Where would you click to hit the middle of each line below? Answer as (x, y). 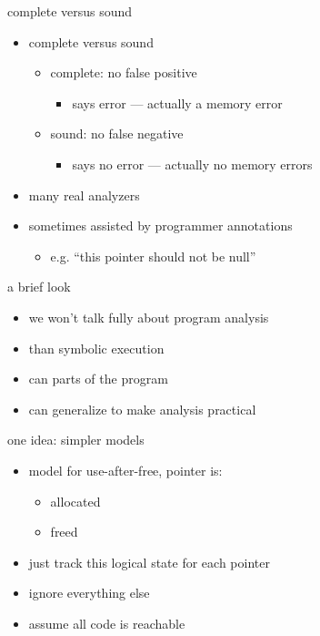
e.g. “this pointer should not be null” (153, 256)
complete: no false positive (124, 72)
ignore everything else (89, 593)
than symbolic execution (96, 348)
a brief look (39, 287)
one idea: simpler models (76, 440)
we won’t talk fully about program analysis (149, 317)
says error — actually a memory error (177, 103)
